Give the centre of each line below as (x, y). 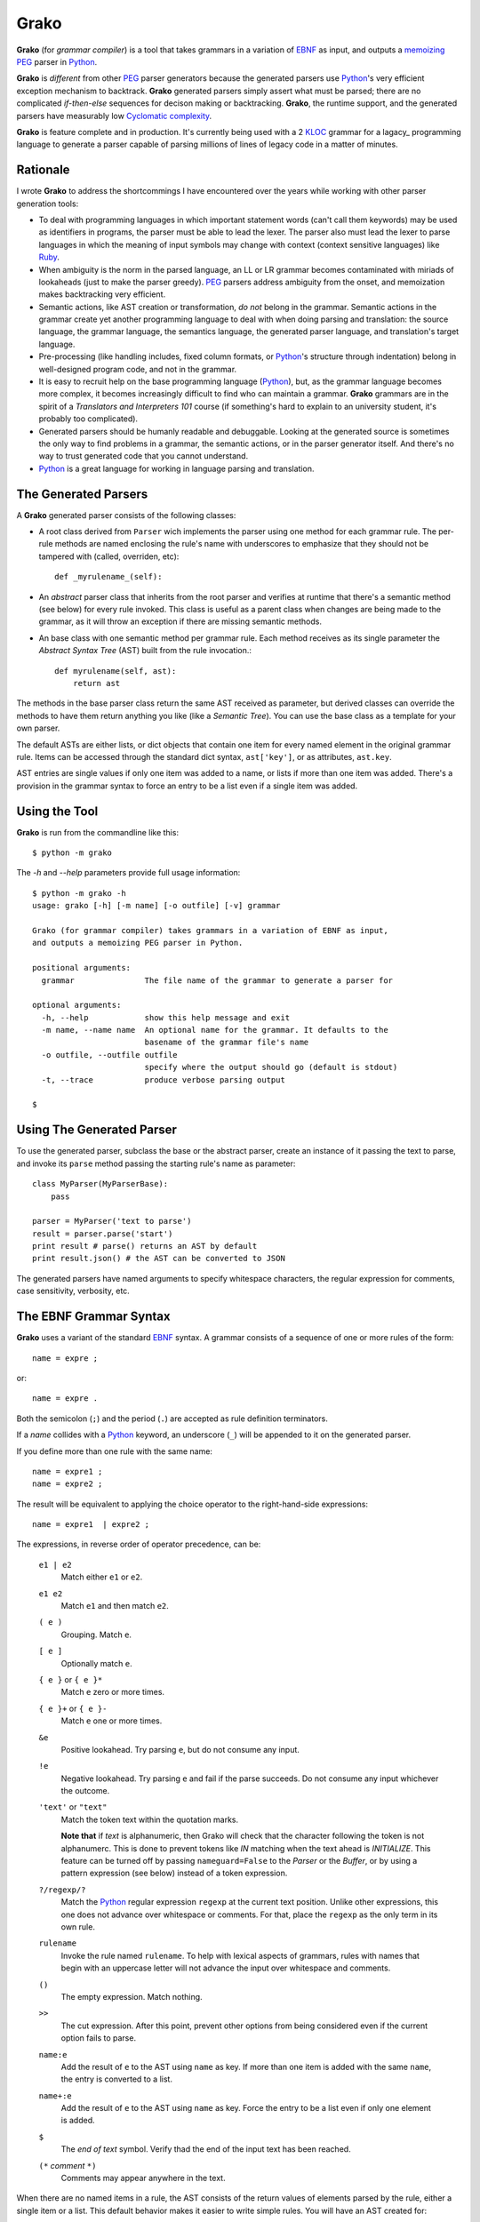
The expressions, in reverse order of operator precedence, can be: (139, 1544)
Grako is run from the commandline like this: (98, 832)
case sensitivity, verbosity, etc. (73, 1291)
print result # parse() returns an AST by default (145, 1246)
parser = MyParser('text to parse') (112, 1221)
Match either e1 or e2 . (102, 1577)
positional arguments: (82, 968)
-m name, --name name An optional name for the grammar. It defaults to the (215, 1030)
